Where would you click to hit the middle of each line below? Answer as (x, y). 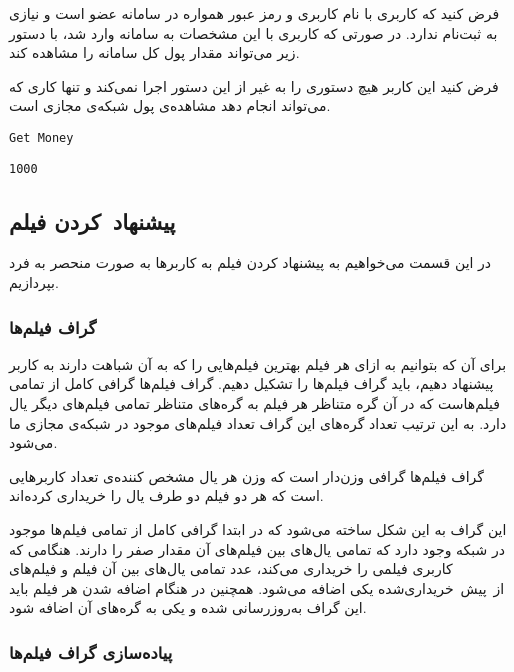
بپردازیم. (34, 282)
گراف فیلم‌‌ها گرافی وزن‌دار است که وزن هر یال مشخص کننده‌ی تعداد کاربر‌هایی (246, 475)
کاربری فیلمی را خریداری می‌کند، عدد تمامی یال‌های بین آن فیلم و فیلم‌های (231, 568)
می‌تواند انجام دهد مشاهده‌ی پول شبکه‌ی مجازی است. (170, 105)
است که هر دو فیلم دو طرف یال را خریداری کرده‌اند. (166, 495)
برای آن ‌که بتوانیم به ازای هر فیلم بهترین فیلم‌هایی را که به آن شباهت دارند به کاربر (258, 363)
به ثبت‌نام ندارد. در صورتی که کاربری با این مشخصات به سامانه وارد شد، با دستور (253, 32)
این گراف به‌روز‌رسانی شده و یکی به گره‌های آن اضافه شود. (188, 607)
